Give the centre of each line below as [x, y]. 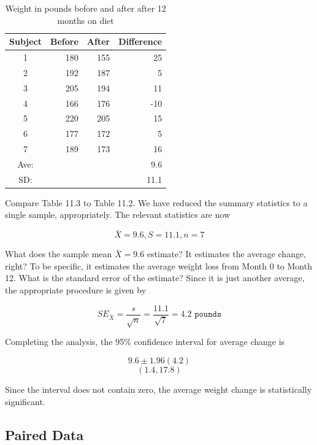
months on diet [86, 20]
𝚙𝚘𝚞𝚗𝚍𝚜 [208, 315]
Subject [25, 41]
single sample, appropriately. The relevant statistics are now [118, 215]
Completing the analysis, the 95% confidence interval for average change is [145, 342]
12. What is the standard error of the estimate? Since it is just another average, [155, 278]
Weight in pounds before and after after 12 [86, 8]
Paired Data [44, 434]
